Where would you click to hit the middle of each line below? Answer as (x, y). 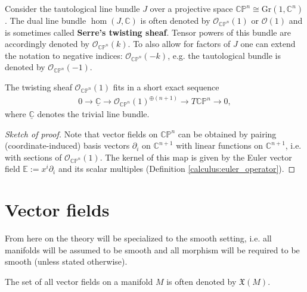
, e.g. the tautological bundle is (224, 55)
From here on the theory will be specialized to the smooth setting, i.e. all (138, 238)
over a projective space (191, 8)
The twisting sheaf (38, 87)
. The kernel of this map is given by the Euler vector (196, 157)
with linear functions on (220, 145)
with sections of (33, 157)
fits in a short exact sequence (166, 87)
